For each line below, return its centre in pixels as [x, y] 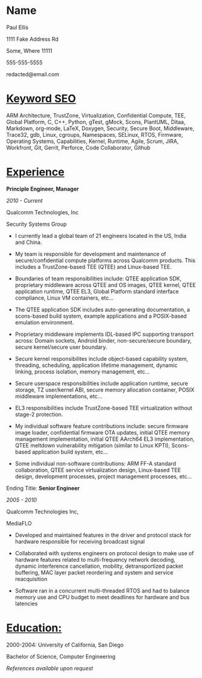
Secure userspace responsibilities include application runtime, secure [101, 383]
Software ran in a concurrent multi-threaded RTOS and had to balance [102, 590]
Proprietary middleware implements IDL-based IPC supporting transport [104, 334]
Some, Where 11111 [29, 51]
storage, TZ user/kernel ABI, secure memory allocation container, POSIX [105, 390]
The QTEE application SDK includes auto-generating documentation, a [102, 309]
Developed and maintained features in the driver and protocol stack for [103, 535]
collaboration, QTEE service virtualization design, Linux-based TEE [98, 470]
